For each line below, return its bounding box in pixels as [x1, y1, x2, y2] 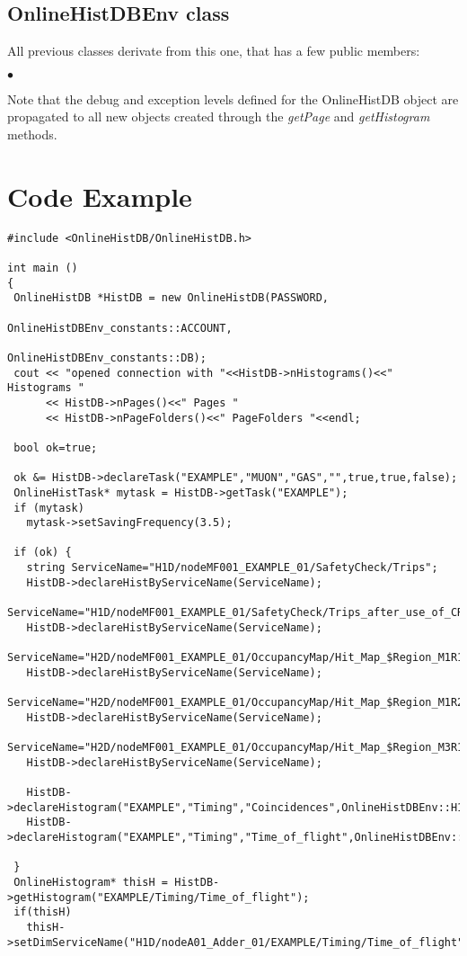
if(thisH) [13, 906, 72, 919]
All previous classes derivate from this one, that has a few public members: [7, 41, 420, 60]
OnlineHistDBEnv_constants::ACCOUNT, [7, 321, 233, 335]
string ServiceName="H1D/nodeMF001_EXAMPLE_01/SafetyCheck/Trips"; [26, 561, 438, 575]
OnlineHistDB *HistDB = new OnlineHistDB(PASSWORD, [13, 291, 329, 305]
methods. [7, 124, 57, 143]
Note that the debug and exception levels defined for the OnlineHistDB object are [7, 89, 459, 108]
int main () [7, 262, 78, 275]
